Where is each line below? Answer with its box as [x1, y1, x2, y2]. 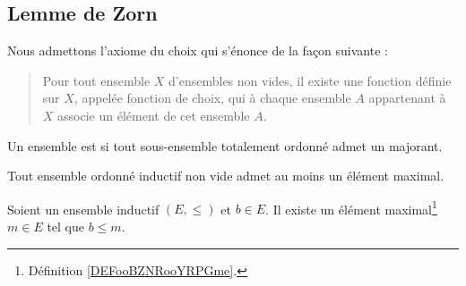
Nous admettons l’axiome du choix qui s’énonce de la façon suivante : [7, 41, 388, 60]
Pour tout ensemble [42, 71, 151, 89]
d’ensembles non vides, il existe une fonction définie [168, 71, 452, 89]
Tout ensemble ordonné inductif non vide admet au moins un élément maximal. [7, 166, 444, 185]
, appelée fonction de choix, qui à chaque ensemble [73, 88, 351, 107]
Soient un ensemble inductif [7, 199, 160, 218]
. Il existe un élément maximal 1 [265, 197, 437, 218]
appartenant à [368, 88, 446, 107]
